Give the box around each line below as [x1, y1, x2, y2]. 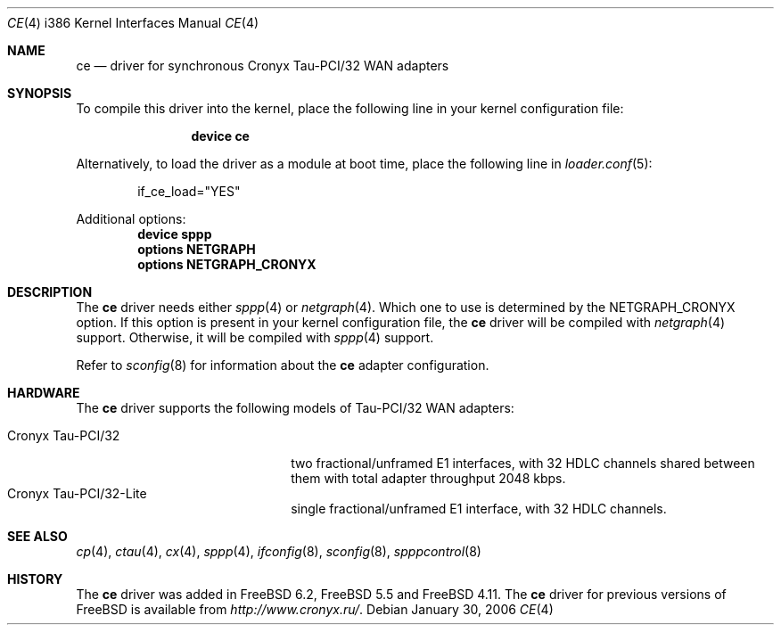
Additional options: [76, 211, 186, 226]
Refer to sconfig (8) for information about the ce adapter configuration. [76, 357, 489, 373]
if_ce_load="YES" [137, 184, 241, 199]
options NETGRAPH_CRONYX [137, 257, 317, 272]
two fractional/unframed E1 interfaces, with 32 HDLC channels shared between [291, 456, 755, 471]
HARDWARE [7, 385, 80, 400]
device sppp [137, 226, 212, 242]
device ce [191, 128, 250, 144]
